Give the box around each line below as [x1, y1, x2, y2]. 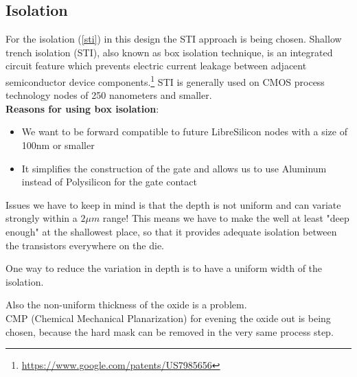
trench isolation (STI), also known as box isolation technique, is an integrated [5, 45, 333, 59]
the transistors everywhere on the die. [5, 238, 164, 252]
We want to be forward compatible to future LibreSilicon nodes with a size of [21, 124, 347, 139]
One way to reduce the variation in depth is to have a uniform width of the [5, 261, 323, 275]
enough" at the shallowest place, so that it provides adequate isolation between [5, 224, 337, 238]
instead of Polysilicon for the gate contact [21, 174, 197, 189]
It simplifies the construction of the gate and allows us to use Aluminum [21, 161, 327, 175]
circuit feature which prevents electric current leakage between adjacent [5, 58, 307, 73]
